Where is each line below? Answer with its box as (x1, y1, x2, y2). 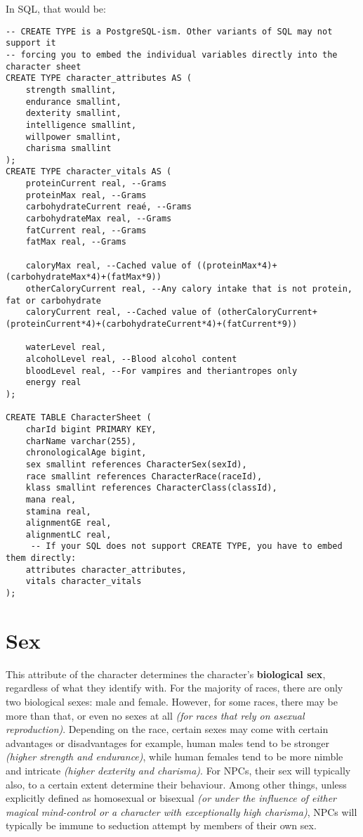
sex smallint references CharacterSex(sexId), (25, 459, 247, 469)
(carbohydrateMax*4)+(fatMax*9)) (6, 272, 161, 283)
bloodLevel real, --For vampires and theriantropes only (25, 365, 298, 376)
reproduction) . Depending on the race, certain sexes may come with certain (6, 722, 329, 737)
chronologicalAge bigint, (25, 448, 147, 458)
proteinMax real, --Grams (25, 190, 147, 200)
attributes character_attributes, (25, 564, 187, 575)
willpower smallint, (25, 131, 121, 142)
